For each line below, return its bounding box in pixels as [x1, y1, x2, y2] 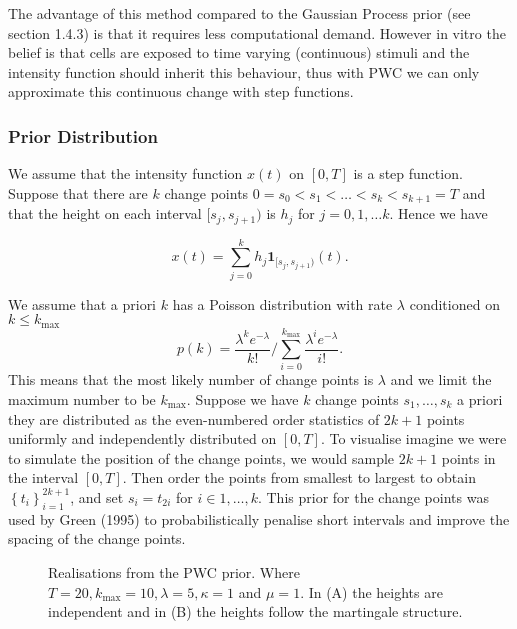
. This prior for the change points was [257, 486, 489, 507]
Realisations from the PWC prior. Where [48, 561, 300, 582]
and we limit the [390, 369, 492, 390]
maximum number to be [8, 388, 156, 409]
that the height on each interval [8, 203, 202, 224]
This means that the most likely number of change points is [8, 369, 374, 390]
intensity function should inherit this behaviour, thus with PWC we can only [8, 61, 480, 82]
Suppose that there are [8, 182, 148, 203]
